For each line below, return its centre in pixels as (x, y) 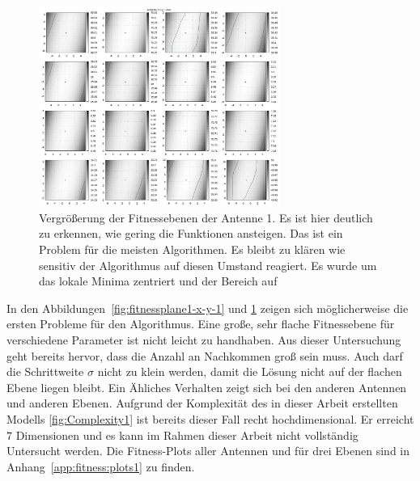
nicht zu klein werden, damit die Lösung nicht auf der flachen (250, 371)
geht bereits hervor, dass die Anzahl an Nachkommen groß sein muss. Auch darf (205, 355)
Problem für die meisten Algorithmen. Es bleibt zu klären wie (192, 249)
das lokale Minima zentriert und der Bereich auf (158, 281)
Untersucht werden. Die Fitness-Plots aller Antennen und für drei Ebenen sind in (208, 451)
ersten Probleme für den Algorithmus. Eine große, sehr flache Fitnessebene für (201, 324)
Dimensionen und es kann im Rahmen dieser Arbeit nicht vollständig (187, 435)
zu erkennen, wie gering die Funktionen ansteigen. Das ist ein (191, 233)
